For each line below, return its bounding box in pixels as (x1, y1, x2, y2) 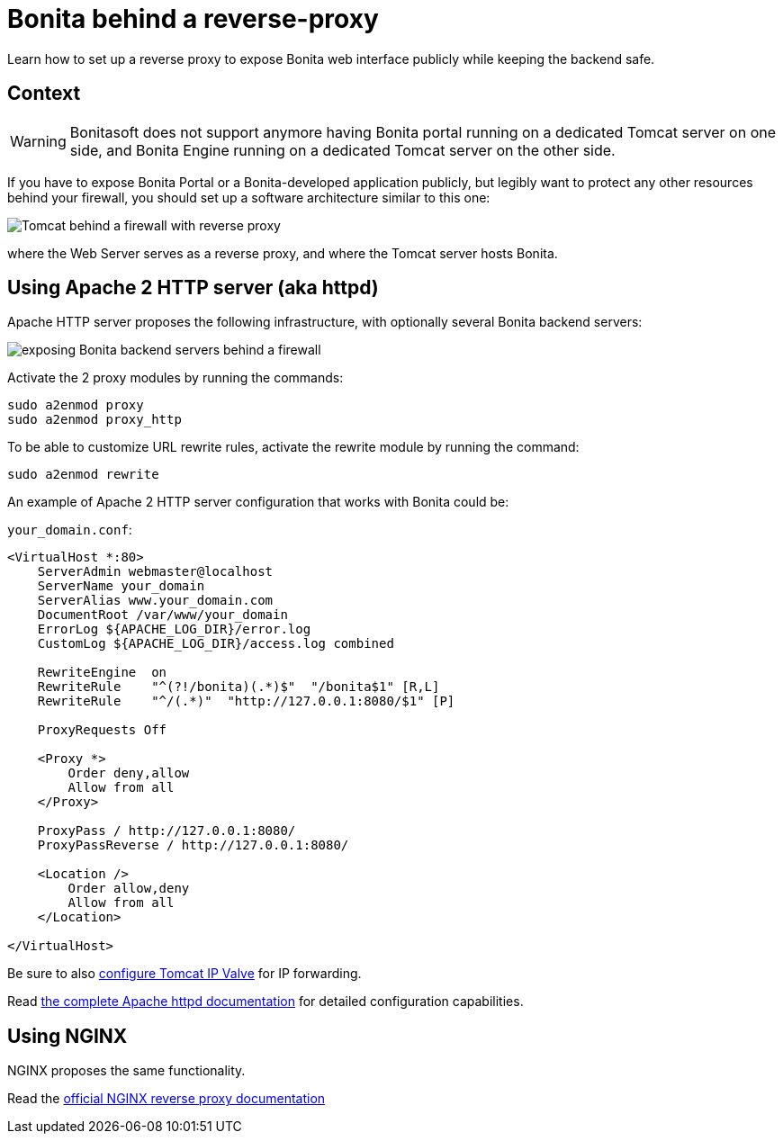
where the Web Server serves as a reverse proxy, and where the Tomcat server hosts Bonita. (7, 245, 558, 261)
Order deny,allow (67, 766, 190, 781)
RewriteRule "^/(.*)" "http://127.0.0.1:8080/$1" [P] (37, 694, 455, 709)
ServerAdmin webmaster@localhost (37, 564, 274, 579)
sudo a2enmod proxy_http (7, 412, 182, 427)
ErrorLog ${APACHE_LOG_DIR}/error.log (37, 622, 311, 637)
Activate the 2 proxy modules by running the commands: (7, 370, 344, 386)
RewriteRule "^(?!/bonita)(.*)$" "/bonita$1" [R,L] (37, 679, 440, 695)
